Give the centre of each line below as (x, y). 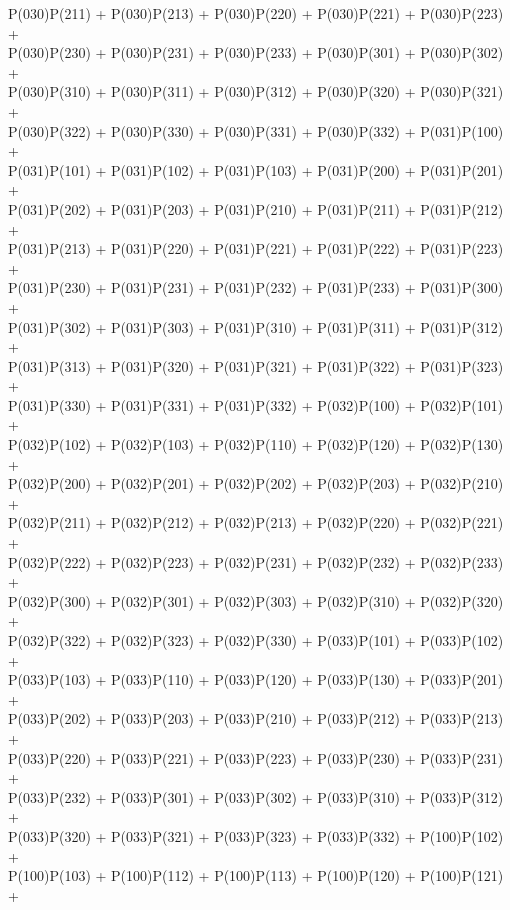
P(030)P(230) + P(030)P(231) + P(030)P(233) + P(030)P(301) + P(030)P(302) (256, 52)
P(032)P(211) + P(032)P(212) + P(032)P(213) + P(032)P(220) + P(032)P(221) (256, 522)
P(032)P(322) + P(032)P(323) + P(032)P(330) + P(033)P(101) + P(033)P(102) (256, 640)
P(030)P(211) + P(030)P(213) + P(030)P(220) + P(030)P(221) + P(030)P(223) (256, 13)
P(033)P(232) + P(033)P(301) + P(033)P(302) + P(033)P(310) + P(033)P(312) (256, 796)
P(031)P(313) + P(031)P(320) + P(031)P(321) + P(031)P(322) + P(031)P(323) (256, 365)
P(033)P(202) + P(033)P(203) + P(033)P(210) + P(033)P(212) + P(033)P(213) (256, 718)
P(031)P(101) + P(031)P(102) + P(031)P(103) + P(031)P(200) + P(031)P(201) (256, 169)
